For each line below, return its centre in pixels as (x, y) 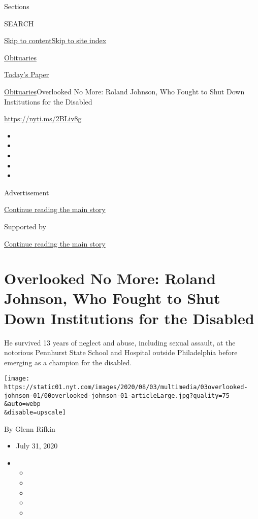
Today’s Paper (27, 74)
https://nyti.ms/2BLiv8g (43, 118)
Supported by (25, 226)
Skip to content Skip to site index (55, 40)
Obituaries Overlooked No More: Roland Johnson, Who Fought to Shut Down (124, 91)
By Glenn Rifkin (30, 428)
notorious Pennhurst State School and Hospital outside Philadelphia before (121, 352)
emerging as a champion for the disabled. (68, 362)
